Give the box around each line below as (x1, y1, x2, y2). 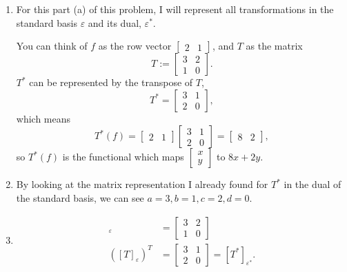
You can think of (16, 39, 88, 53)
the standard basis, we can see (16, 190, 144, 205)
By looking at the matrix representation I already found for (16, 177, 268, 191)
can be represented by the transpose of (29, 75, 193, 90)
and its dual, (88, 15, 141, 30)
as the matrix (246, 39, 303, 53)
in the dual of (284, 177, 341, 191)
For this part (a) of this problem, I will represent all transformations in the (16, 2, 334, 16)
